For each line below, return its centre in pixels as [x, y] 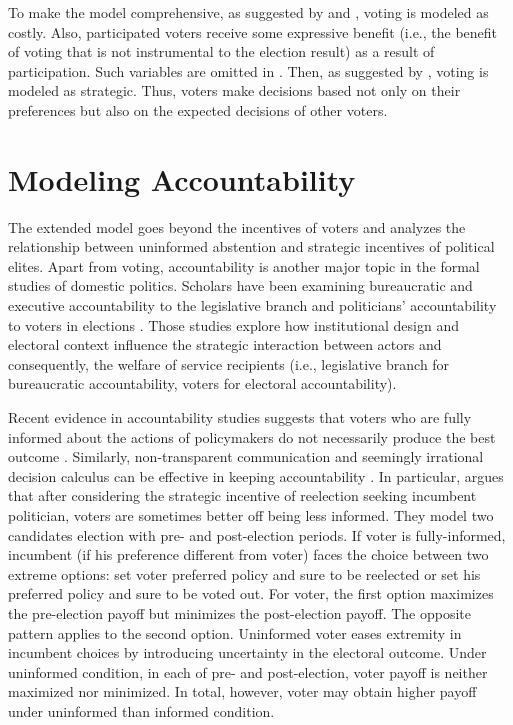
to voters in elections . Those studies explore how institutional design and [233, 324]
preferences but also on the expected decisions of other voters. [198, 109]
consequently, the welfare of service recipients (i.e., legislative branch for [229, 363]
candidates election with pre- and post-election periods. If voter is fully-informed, [257, 534]
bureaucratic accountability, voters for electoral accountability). [202, 383]
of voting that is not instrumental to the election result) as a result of [221, 51]
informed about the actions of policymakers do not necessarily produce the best [252, 436]
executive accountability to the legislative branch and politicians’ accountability [252, 305]
